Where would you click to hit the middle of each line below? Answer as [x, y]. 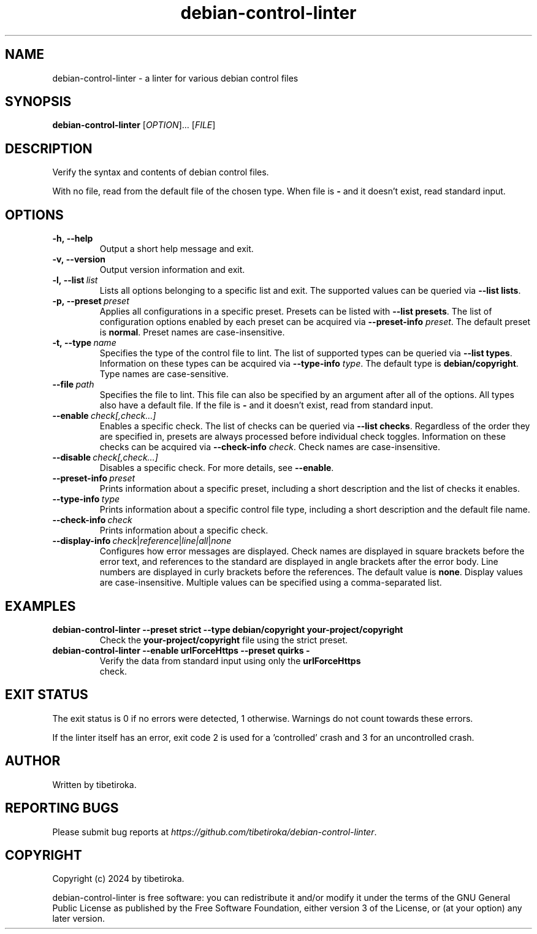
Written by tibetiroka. [94, 784]
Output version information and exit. [172, 270]
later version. [78, 919]
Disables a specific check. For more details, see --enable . [217, 468]
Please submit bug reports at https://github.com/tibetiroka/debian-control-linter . [215, 832]
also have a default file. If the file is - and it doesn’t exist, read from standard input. [266, 405]
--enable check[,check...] [104, 416]
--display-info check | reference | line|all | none [142, 541]
